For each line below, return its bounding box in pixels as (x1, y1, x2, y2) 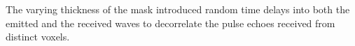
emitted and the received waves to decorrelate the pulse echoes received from (6, 15, 335, 30)
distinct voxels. (6, 29, 70, 44)
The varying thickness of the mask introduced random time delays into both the (6, 2, 350, 16)
